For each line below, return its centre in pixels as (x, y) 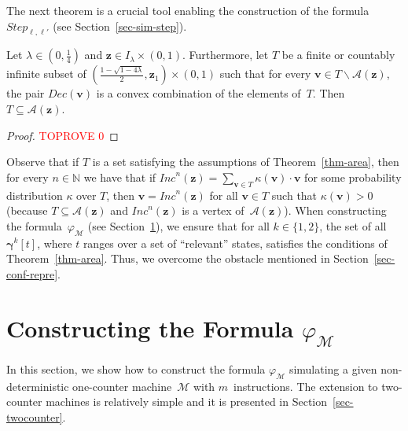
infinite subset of (46, 74)
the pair (26, 93)
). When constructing (335, 210)
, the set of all (353, 225)
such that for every (265, 74)
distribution (35, 195)
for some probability (353, 177)
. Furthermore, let (226, 55)
